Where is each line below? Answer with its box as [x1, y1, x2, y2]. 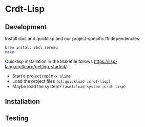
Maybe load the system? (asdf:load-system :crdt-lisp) [12, 83, 126, 89]
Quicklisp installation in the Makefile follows [5, 58, 93, 64]
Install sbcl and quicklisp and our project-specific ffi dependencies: [5, 36, 141, 41]
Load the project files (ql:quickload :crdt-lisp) [12, 78, 111, 84]
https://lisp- [94, 58, 118, 64]
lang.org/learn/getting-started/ [5, 63, 67, 69]
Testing [5, 114, 29, 122]
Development [5, 23, 47, 31]
